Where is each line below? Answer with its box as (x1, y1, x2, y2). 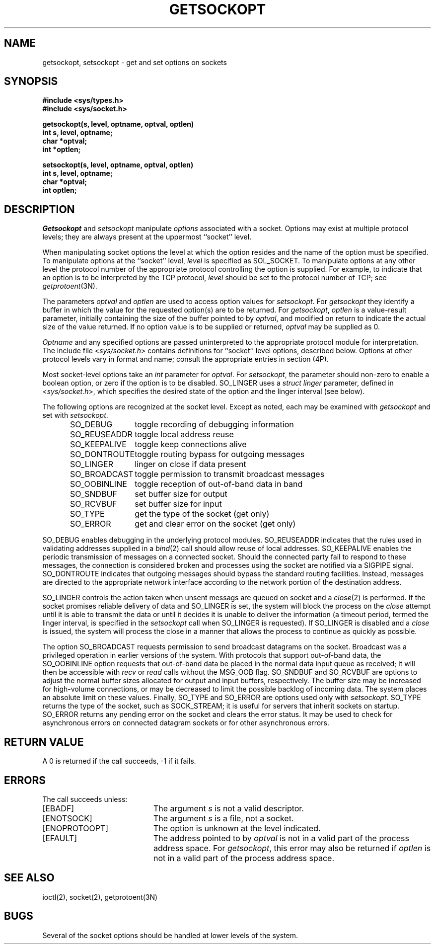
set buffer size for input (135, 499, 222, 509)
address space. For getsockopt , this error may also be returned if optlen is (153, 843, 431, 853)
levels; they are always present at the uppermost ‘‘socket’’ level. (42, 233, 252, 241)
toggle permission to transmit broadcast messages (135, 469, 325, 479)
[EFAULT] (42, 833, 77, 843)
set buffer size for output (135, 489, 227, 499)
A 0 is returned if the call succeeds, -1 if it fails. (42, 757, 196, 766)
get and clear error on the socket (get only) (135, 519, 296, 529)
